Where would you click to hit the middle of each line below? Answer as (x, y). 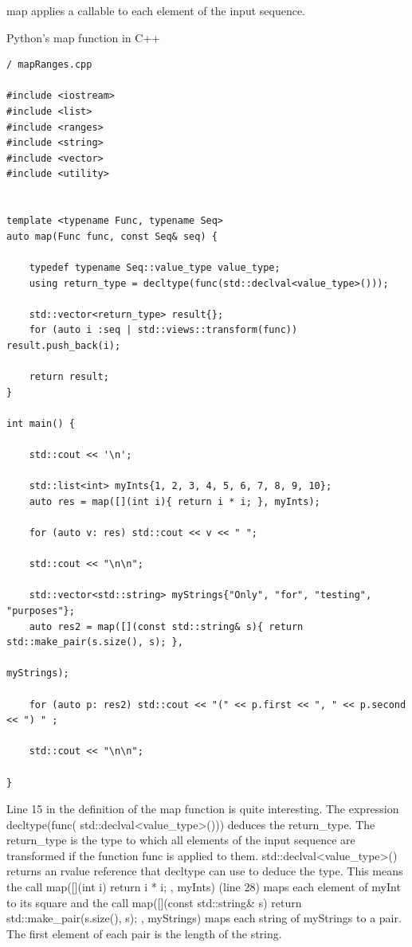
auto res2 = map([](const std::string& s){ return (166, 626)
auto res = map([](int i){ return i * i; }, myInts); (175, 501)
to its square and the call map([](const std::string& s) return (154, 902)
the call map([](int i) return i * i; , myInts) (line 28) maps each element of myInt (204, 887)
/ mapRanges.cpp (49, 65)
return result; (69, 377)
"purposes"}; (41, 610)
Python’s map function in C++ (84, 37)
